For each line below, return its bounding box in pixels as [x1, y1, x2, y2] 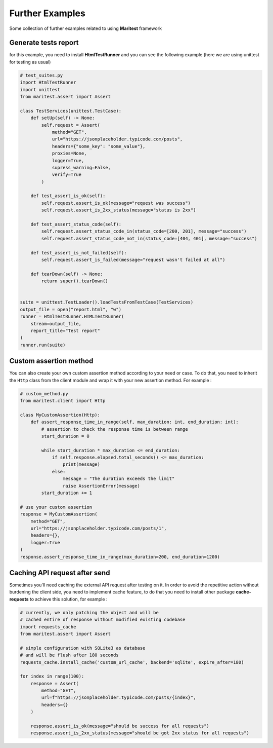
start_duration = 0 [41, 433, 89, 439]
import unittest [20, 87, 61, 92]
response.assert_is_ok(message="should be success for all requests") [30, 723, 210, 729]
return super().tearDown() [41, 278, 108, 284]
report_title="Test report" [30, 327, 101, 333]
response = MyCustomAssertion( [20, 511, 98, 517]
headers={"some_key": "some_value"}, [52, 143, 146, 149]
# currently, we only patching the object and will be [20, 610, 159, 615]
